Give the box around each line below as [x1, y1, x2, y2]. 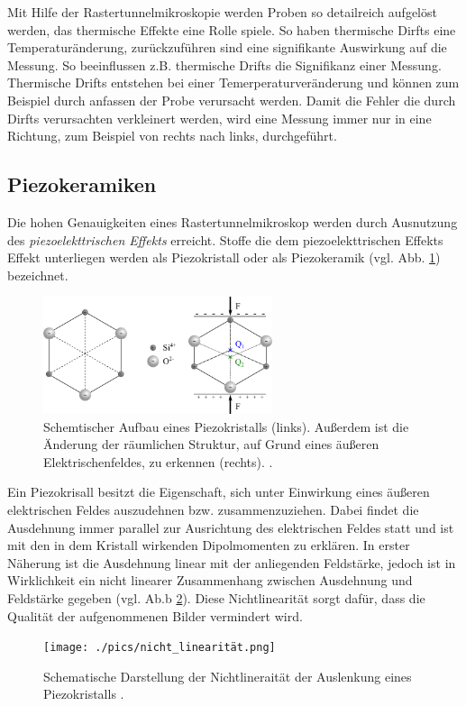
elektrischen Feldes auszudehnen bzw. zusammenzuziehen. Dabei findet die [7, 500, 419, 519]
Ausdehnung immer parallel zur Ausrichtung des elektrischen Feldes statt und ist [7, 518, 454, 536]
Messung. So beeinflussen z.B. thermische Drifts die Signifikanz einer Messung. [7, 55, 442, 74]
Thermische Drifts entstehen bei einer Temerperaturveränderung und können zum [7, 73, 460, 92]
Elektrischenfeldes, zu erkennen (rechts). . [43, 452, 273, 471]
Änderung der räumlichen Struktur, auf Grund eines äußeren [43, 435, 379, 454]
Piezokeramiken [7, 170, 157, 198]
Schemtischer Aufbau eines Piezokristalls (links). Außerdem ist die [43, 417, 409, 436]
